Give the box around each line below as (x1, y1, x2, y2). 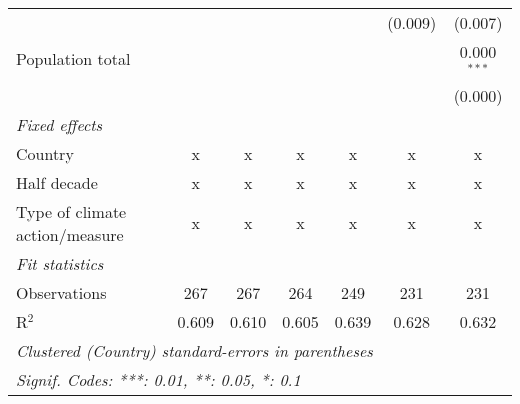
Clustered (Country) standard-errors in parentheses (16, 338, 373, 362)
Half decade (16, 170, 98, 194)
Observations (16, 280, 107, 304)
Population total (16, 47, 131, 71)
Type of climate (16, 199, 127, 223)
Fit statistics (16, 251, 104, 275)
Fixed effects (16, 112, 103, 136)
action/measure (16, 222, 124, 246)
